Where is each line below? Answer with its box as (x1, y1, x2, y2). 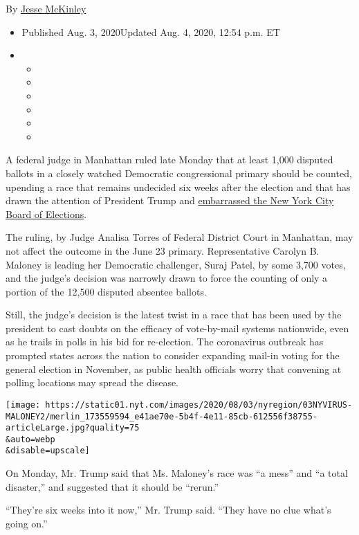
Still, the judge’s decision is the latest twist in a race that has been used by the (6, 307, 342, 322)
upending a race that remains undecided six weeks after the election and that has (6, 179, 351, 194)
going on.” (6, 516, 48, 530)
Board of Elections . (6, 206, 87, 221)
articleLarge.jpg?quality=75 (6, 423, 140, 433)
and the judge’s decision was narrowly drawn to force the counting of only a (6, 271, 328, 285)
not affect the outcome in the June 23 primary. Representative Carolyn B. (6, 243, 320, 257)
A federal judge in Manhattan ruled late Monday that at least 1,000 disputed (6, 152, 333, 167)
